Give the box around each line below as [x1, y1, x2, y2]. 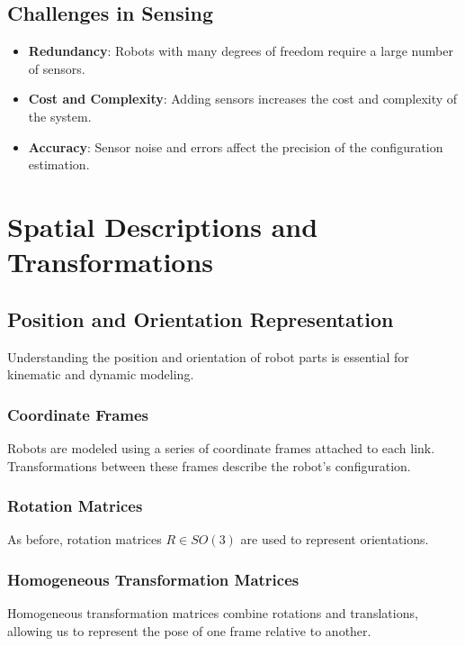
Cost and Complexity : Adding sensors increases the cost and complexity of [28, 89, 458, 108]
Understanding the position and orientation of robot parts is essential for [7, 347, 409, 366]
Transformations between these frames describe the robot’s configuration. [7, 456, 411, 475]
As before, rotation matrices [7, 530, 162, 549]
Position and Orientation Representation [7, 305, 394, 332]
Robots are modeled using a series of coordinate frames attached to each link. [7, 438, 435, 457]
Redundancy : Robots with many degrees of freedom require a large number [28, 41, 453, 60]
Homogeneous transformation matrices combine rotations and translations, [7, 604, 418, 623]
